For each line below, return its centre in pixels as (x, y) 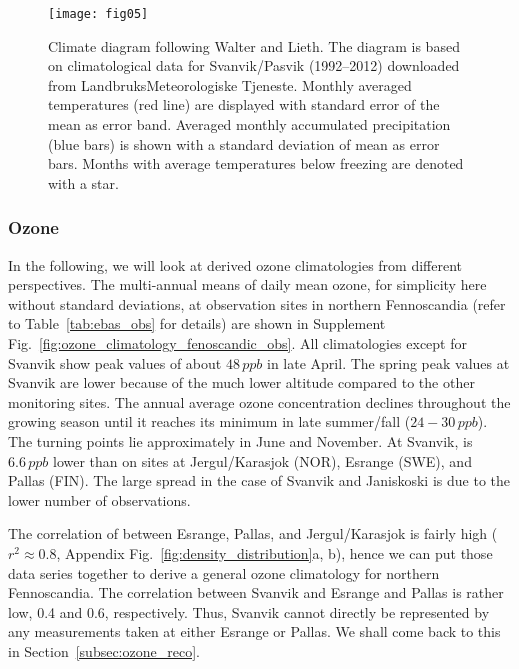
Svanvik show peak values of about (115, 362)
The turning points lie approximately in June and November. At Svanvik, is (240, 440)
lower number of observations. (99, 499)
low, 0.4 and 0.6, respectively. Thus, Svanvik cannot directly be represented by (249, 611)
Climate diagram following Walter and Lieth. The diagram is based (254, 45)
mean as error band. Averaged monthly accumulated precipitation (249, 124)
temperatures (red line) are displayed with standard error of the (244, 104)
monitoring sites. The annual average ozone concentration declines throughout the (259, 401)
